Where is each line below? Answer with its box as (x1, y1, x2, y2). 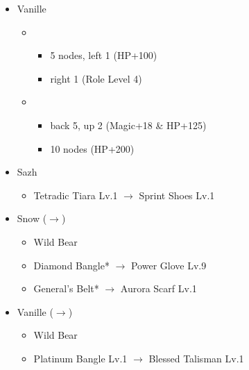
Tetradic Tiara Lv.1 (33, 187, 118, 202)
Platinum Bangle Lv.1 (33, 351, 128, 365)
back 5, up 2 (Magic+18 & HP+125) (50, 117, 207, 132)
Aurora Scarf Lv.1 (120, 281, 197, 296)
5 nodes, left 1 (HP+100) (50, 48, 157, 62)
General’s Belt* (33, 281, 99, 296)
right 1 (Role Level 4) (50, 71, 142, 85)
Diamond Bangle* (33, 258, 110, 272)
